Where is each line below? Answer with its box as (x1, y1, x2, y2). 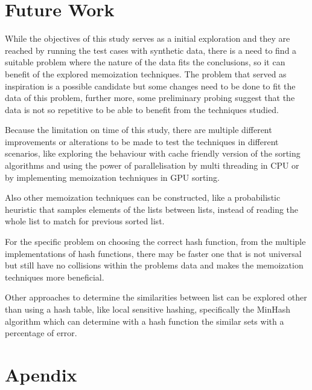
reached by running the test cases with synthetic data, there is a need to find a (5, 44, 297, 56)
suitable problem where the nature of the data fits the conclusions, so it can (5, 56, 285, 68)
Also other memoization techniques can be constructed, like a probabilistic (5, 191, 281, 204)
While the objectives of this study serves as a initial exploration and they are (5, 32, 290, 45)
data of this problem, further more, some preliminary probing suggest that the (5, 91, 295, 104)
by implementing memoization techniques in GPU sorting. (5, 171, 220, 183)
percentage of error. (5, 327, 77, 339)
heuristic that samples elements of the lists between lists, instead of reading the (5, 203, 299, 215)
